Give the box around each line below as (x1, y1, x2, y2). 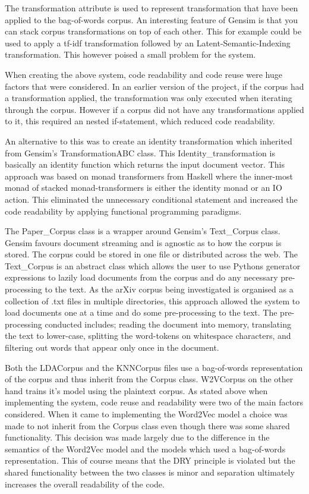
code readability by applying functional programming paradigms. (5, 204, 242, 217)
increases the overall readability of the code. (5, 477, 165, 490)
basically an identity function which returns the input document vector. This (5, 158, 285, 171)
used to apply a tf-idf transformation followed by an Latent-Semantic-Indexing (5, 36, 291, 49)
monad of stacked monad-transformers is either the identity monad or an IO (5, 181, 282, 194)
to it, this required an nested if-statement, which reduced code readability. (5, 115, 275, 127)
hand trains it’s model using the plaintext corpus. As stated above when (5, 384, 268, 397)
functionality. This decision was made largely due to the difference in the (5, 431, 270, 443)
